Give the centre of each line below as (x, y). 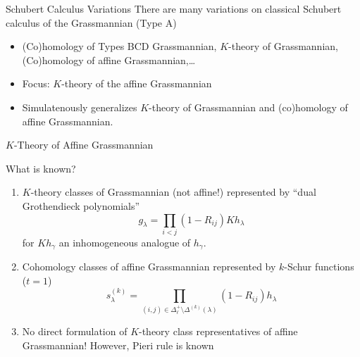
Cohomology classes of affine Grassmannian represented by (149, 267)
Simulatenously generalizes (80, 107)
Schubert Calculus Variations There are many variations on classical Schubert (174, 8)
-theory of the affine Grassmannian (137, 83)
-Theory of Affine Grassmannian (83, 145)
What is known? (41, 168)
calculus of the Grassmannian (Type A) (91, 22)
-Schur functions (319, 267)
